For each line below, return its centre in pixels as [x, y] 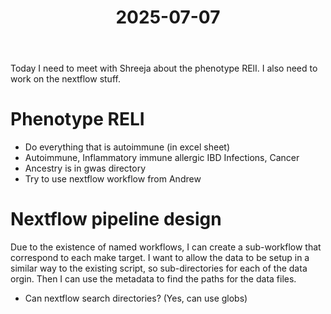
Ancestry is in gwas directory [85, 168]
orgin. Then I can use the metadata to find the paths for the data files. [153, 279]
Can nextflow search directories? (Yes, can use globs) [136, 298]
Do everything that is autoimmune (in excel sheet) [127, 147]
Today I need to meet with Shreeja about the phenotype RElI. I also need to [164, 68]
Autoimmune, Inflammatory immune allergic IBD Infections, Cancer [162, 158]
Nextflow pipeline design [116, 219]
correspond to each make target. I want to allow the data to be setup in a [160, 258]
